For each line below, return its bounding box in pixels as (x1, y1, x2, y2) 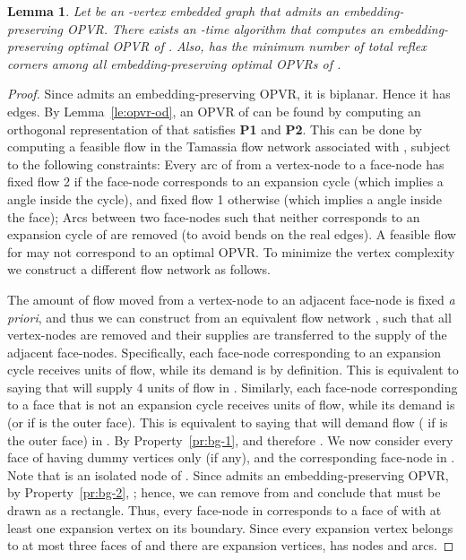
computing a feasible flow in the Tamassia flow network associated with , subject (7, 137, 451, 156)
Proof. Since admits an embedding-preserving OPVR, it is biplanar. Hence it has (7, 84, 451, 103)
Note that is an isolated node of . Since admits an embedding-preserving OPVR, (7, 465, 449, 484)
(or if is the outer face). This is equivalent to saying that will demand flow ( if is (7, 413, 448, 432)
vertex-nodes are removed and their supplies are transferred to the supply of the (7, 325, 447, 344)
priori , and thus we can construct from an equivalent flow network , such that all (7, 307, 452, 326)
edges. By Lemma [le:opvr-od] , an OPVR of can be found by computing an (7, 101, 421, 120)
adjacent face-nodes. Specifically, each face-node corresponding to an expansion (7, 342, 442, 361)
